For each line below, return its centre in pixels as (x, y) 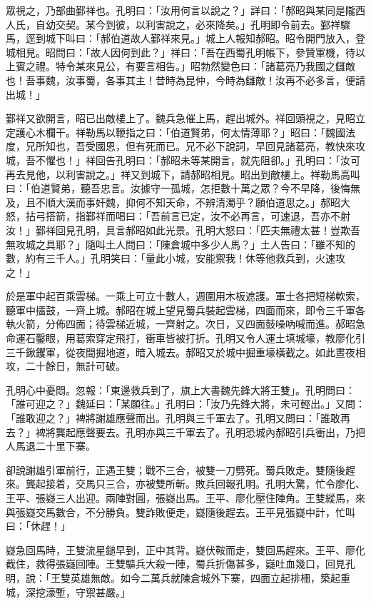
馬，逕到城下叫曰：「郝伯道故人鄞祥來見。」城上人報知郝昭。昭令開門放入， (181, 38)
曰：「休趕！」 (38, 526)
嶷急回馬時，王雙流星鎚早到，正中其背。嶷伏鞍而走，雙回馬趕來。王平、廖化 (185, 549)
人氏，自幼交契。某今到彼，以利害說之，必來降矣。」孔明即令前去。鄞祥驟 (178, 24)
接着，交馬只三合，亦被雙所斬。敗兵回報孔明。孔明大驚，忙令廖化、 (205, 484)
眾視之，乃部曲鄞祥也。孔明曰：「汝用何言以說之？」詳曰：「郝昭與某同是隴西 (185, 10)
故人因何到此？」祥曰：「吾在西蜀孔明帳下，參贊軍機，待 (223, 52)
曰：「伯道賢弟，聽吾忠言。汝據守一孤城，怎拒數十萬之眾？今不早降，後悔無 (183, 188)
